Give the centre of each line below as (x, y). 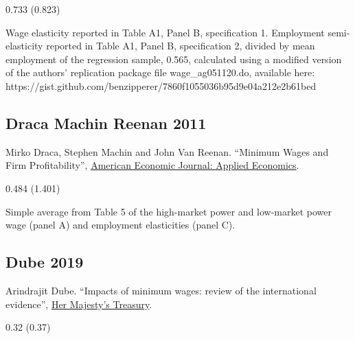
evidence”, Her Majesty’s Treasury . (79, 304)
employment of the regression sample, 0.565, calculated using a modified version (174, 59)
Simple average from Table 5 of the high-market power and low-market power (169, 211)
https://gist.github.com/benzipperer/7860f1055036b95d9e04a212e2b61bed (161, 85)
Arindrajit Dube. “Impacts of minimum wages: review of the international (161, 290)
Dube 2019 (45, 262)
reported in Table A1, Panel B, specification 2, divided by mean (181, 46)
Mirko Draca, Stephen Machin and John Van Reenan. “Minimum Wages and (167, 151)
